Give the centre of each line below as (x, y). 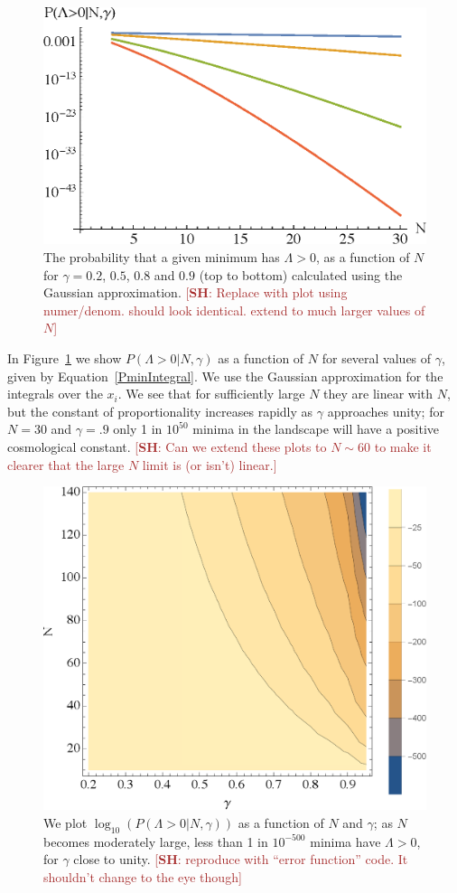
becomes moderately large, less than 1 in (156, 841)
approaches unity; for (386, 411)
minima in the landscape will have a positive (316, 429)
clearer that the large (66, 464)
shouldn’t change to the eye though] (143, 876)
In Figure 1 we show (65, 358)
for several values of (377, 358)
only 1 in (138, 429)
